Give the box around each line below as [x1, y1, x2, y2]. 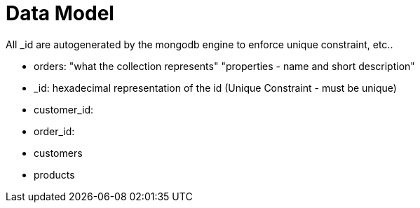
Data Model [6, 1, 114, 25]
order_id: [34, 125, 75, 137]
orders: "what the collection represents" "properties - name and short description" [34, 60, 415, 72]
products [34, 168, 75, 181]
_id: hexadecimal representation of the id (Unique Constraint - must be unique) [34, 81, 397, 94]
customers [34, 146, 83, 159]
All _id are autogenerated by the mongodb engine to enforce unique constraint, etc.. [6, 38, 393, 50]
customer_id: [34, 103, 94, 116]
